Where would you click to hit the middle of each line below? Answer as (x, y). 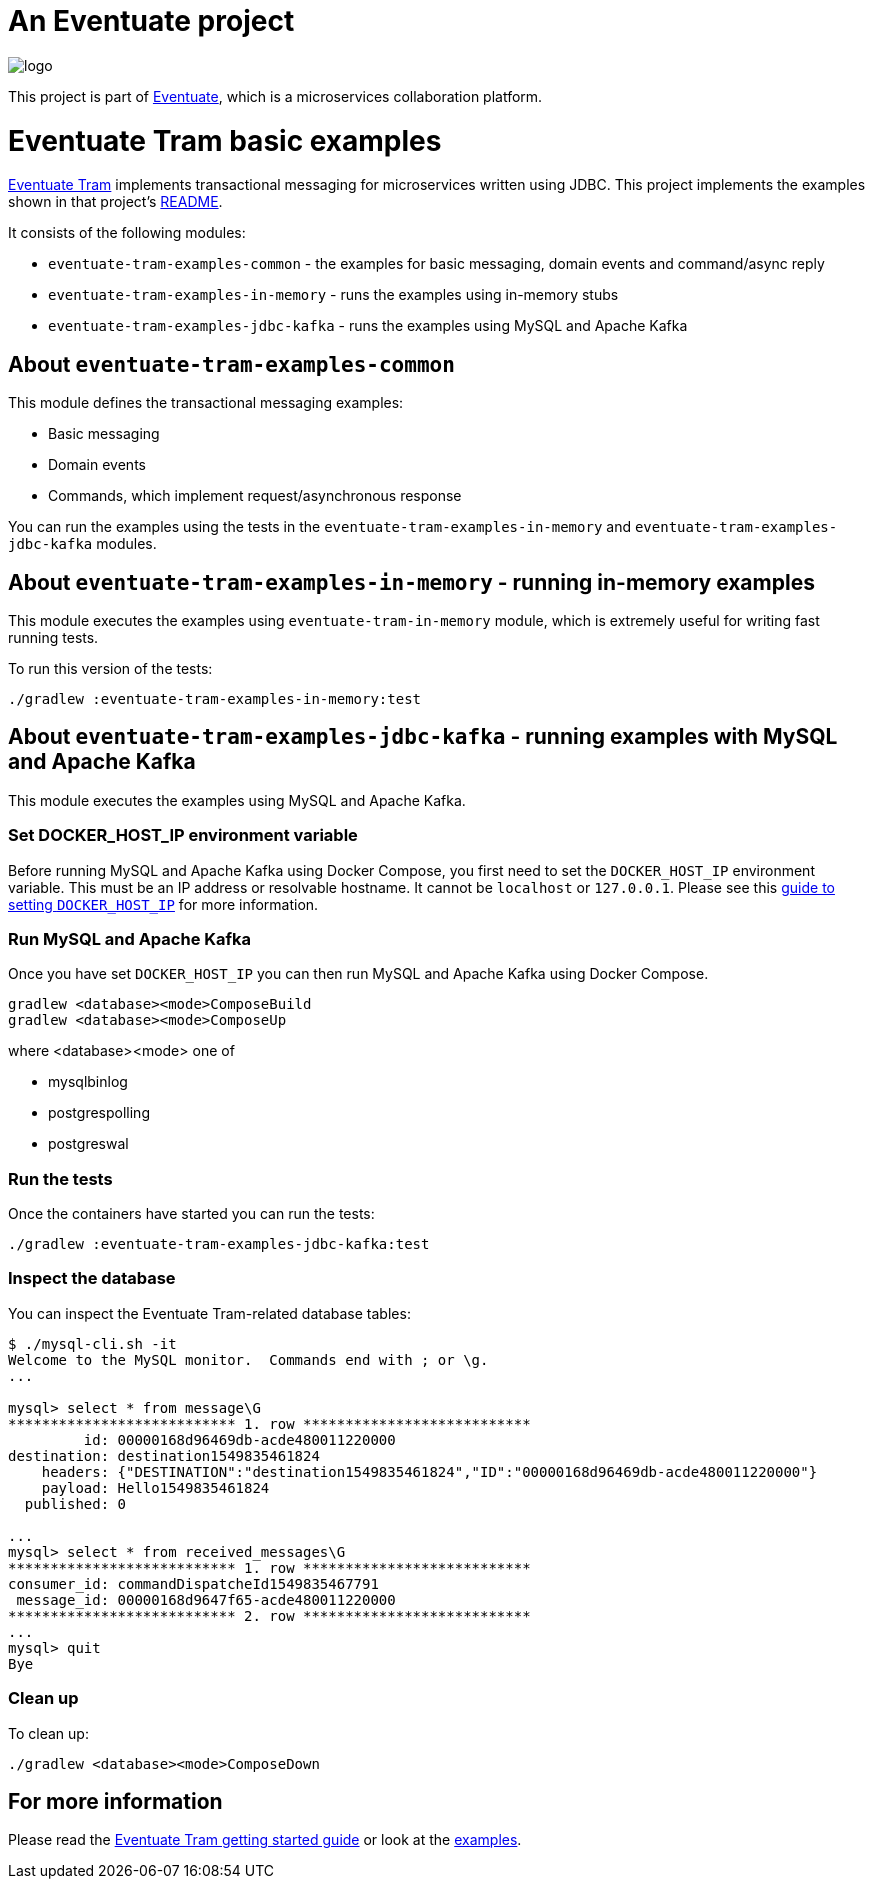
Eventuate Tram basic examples (225, 140)
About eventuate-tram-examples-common (231, 364)
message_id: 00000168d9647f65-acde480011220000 (206, 1599)
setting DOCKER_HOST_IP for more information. (163, 904)
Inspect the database (92, 1278)
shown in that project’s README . (115, 202)
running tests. (53, 637)
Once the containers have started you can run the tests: (191, 1214)
